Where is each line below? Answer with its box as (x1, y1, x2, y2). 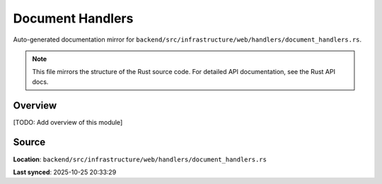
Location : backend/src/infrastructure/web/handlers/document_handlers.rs (13, 155, 267, 164)
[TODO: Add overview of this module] (13, 118, 123, 126)
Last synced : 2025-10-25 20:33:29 (13, 168, 117, 176)
